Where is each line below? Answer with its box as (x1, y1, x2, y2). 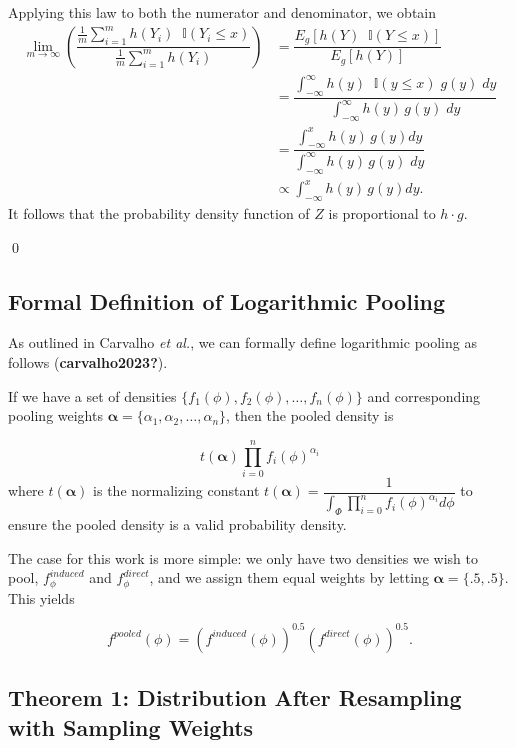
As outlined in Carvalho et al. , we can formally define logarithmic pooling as (8, 332, 477, 353)
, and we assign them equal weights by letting (149, 567, 429, 588)
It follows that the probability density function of (8, 202, 310, 223)
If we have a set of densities (8, 385, 177, 406)
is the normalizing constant (93, 480, 260, 501)
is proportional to (328, 202, 436, 223)
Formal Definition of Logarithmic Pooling (8, 285, 446, 316)
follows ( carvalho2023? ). (8, 351, 168, 372)
